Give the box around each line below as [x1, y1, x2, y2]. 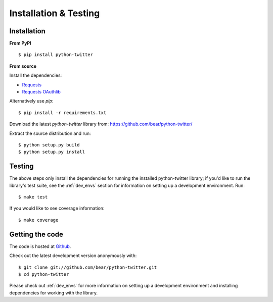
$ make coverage [18, 217, 59, 223]
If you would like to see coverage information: [9, 205, 105, 212]
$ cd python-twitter [18, 271, 69, 277]
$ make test [18, 194, 48, 200]
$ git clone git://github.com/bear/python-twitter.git [18, 264, 157, 270]
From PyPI [9, 40, 31, 46]
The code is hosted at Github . [9, 243, 71, 249]
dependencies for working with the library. [9, 289, 98, 295]
